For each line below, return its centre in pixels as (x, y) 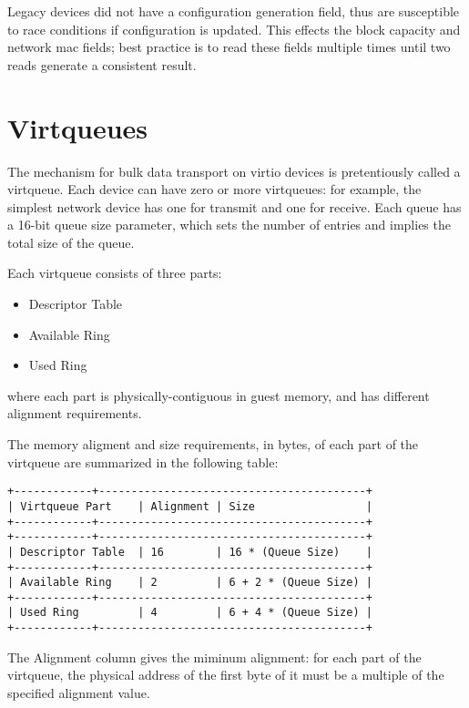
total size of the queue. (71, 242)
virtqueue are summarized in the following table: (143, 462)
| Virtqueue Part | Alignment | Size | (190, 506)
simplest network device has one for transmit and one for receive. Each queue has (234, 206)
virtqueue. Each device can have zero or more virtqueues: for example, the (214, 189)
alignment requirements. (75, 413)
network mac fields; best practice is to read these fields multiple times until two (229, 47)
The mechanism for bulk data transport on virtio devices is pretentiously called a (234, 171)
